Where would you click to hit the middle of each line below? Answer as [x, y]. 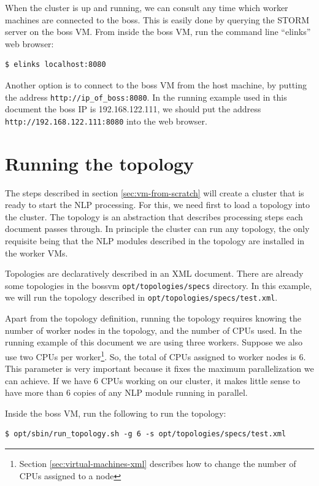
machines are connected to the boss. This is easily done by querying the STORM [157, 19]
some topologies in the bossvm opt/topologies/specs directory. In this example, [159, 285]
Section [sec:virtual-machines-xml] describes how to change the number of [158, 464]
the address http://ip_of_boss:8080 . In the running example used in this [146, 97]
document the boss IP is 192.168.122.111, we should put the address [133, 109]
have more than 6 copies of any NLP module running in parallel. [126, 392]
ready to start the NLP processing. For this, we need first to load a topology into [157, 205]
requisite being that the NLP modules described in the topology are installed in [155, 240]
